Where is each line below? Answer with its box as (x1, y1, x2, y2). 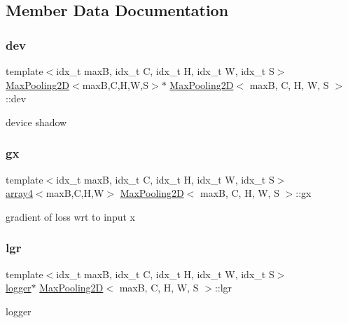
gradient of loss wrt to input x (6, 209, 135, 224)
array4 (6, 186, 33, 200)
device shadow (6, 114, 67, 129)
